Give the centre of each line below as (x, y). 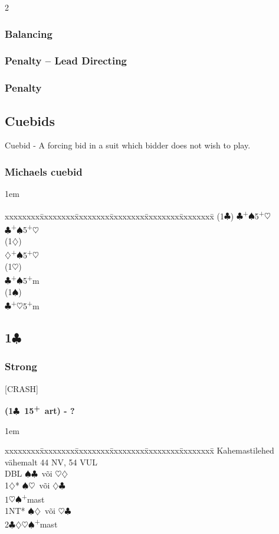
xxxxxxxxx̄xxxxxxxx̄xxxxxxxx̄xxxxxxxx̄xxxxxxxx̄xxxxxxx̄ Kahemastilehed (139, 450)
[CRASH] (22, 388)
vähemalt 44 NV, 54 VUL (51, 462)
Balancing (29, 33)
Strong (21, 366)
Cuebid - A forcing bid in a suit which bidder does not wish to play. (128, 145)
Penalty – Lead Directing (66, 61)
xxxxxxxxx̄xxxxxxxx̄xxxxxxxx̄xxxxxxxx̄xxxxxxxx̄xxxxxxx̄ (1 (114, 216)
